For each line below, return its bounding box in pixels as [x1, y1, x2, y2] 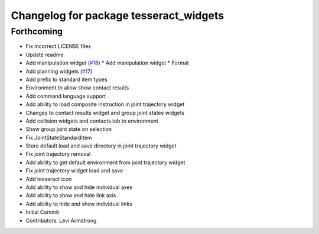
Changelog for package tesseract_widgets [11, 9, 224, 22]
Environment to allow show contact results [25, 84, 129, 91]
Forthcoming [11, 26, 63, 37]
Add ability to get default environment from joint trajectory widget [25, 159, 185, 166]
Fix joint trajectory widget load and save [25, 167, 123, 174]
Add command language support [25, 92, 106, 100]
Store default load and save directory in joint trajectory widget [25, 142, 177, 149]
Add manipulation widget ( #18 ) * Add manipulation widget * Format [25, 59, 189, 66]
